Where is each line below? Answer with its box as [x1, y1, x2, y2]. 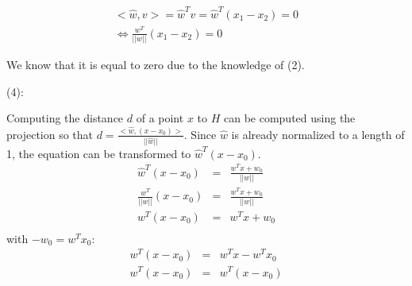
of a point [136, 110, 184, 126]
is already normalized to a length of [231, 126, 405, 142]
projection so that [6, 126, 94, 142]
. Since [183, 126, 217, 142]
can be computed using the [223, 110, 356, 126]
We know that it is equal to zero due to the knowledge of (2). [6, 56, 305, 73]
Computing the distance [6, 110, 124, 126]
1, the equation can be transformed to [6, 145, 191, 161]
